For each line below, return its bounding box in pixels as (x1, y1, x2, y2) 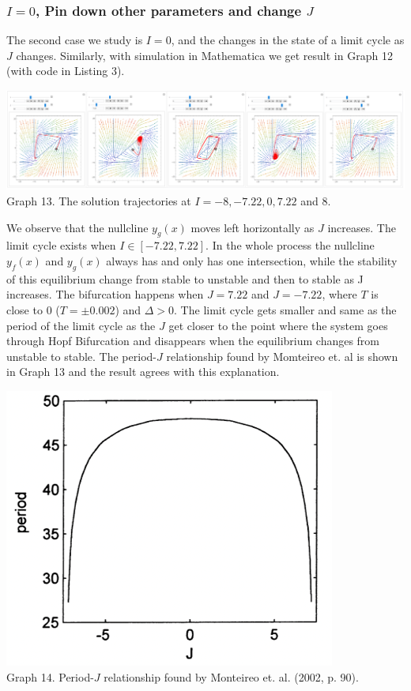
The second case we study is (6, 32, 143, 48)
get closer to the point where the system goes (168, 317, 388, 333)
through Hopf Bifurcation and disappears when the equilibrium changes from (6, 332, 380, 349)
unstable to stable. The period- (6, 347, 156, 364)
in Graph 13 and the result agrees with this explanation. (6, 363, 280, 380)
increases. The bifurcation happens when (6, 286, 204, 302)
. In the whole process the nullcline (205, 237, 375, 253)
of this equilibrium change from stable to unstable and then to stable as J (6, 270, 364, 287)
